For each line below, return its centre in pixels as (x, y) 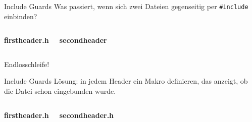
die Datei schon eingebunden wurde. (60, 91)
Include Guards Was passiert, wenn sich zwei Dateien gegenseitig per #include (126, 6)
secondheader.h (87, 115)
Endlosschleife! (27, 64)
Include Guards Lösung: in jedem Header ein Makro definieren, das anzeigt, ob (126, 81)
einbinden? (21, 16)
